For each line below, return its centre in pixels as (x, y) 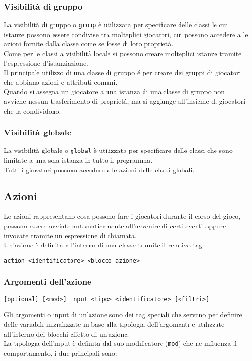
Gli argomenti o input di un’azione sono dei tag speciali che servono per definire (123, 314)
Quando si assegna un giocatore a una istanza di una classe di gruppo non (115, 91)
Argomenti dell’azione (48, 281)
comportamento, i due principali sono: (61, 352)
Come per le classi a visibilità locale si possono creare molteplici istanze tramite (123, 53)
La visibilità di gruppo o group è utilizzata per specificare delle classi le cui (116, 25)
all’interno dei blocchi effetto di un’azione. (67, 333)
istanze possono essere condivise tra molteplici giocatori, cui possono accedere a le (126, 34)
